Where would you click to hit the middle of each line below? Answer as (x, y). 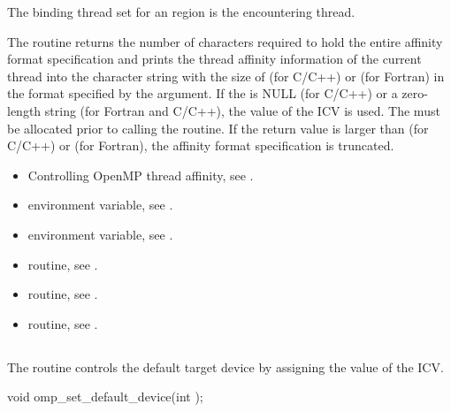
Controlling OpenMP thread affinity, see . (141, 175)
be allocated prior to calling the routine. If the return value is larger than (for (218, 128)
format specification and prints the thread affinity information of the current (214, 59)
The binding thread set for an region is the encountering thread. (181, 11)
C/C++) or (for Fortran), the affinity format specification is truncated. (201, 145)
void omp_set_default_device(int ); (105, 397)
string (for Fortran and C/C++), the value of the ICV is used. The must (242, 110)
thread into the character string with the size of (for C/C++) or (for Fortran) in (226, 76)
